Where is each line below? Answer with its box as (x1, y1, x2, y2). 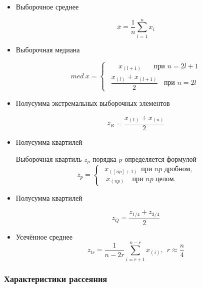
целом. (155, 175, 176, 183)
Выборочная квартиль (15, 153, 82, 164)
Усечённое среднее (15, 231, 72, 242)
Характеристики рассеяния (4, 273, 107, 285)
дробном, (164, 166, 192, 173)
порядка (92, 153, 116, 164)
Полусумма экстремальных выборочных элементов (15, 97, 170, 108)
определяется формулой (124, 153, 196, 164)
